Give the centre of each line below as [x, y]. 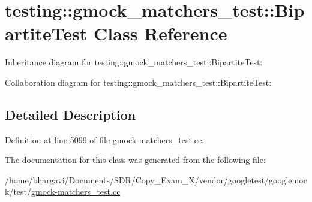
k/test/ [18, 192]
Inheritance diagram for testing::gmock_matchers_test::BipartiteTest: [134, 62]
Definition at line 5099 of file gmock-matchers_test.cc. [105, 139]
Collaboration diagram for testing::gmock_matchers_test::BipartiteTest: [138, 82]
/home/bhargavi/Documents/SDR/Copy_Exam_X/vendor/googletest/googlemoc [156, 180]
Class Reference [160, 33]
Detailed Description [70, 114]
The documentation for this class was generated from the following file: [135, 160]
